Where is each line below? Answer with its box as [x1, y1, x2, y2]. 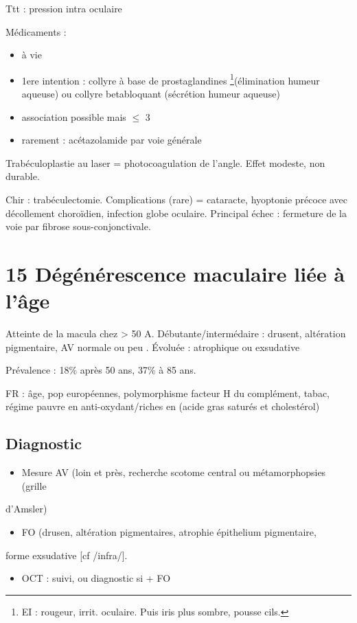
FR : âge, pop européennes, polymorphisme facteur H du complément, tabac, [5, 385, 330, 400]
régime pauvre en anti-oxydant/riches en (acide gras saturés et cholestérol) [5, 399, 320, 414]
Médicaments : [5, 24, 67, 38]
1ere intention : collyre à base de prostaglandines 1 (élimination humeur [21, 71, 320, 87]
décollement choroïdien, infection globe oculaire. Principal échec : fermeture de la [5, 205, 347, 220]
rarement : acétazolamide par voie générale [21, 133, 202, 147]
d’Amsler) [5, 501, 47, 516]
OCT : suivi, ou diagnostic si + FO [21, 571, 171, 585]
